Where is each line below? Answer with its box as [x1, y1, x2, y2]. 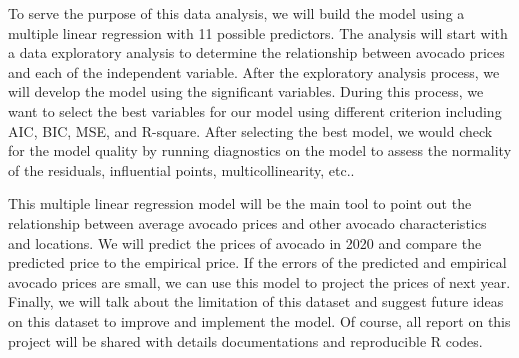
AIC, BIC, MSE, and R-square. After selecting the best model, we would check [8, 120, 493, 141]
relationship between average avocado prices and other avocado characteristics [8, 212, 487, 233]
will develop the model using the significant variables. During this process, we [8, 81, 484, 102]
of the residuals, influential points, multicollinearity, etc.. [8, 159, 355, 180]
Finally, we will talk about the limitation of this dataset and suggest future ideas [8, 291, 504, 312]
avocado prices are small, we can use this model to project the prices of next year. [8, 271, 511, 292]
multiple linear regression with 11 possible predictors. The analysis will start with [8, 22, 508, 43]
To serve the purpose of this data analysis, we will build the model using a [8, 3, 465, 23]
